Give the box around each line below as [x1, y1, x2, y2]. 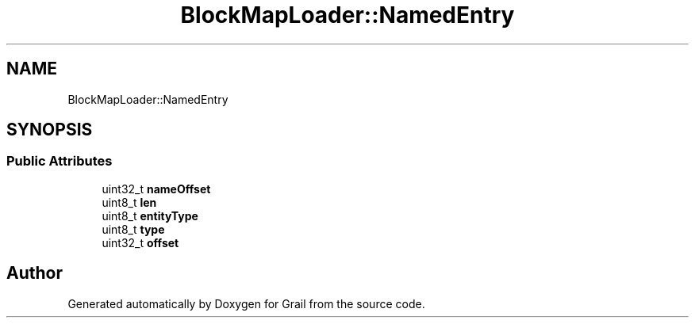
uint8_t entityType [102, 208, 198, 223]
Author [6, 263, 63, 284]
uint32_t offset [102, 235, 179, 250]
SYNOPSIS [6, 120, 93, 140]
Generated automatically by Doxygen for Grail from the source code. [67, 296, 425, 311]
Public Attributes [6, 153, 113, 170]
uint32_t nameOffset [102, 181, 211, 196]
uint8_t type [102, 222, 165, 236]
